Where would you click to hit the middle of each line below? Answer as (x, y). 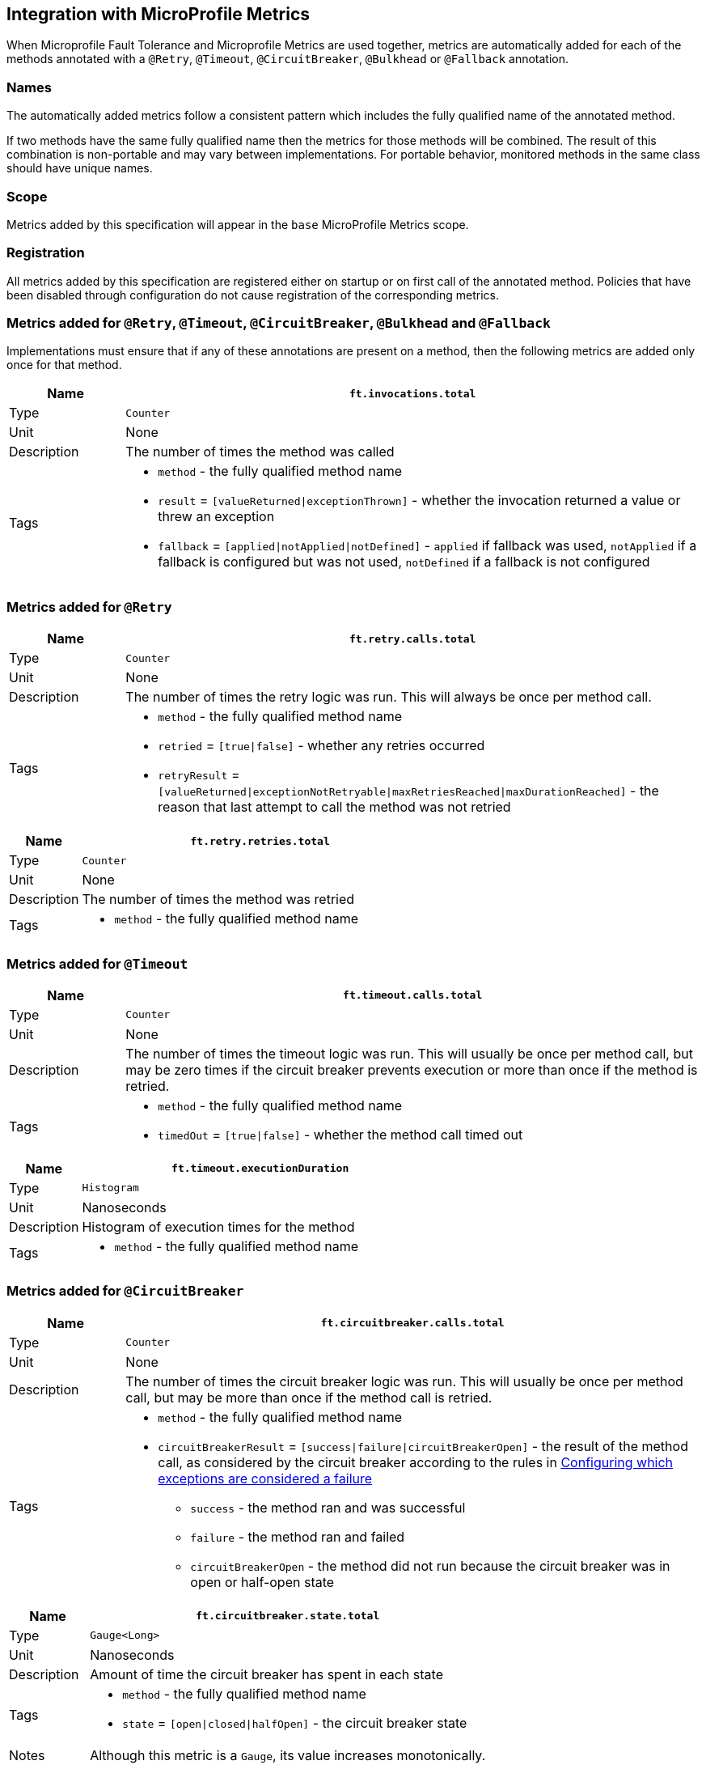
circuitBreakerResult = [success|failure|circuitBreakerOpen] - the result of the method (423, 1446)
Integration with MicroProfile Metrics (158, 14)
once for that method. (64, 365)
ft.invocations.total (412, 393)
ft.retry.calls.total (412, 639)
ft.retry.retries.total (260, 841)
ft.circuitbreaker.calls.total (412, 1323)
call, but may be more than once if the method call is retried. (309, 1397)
